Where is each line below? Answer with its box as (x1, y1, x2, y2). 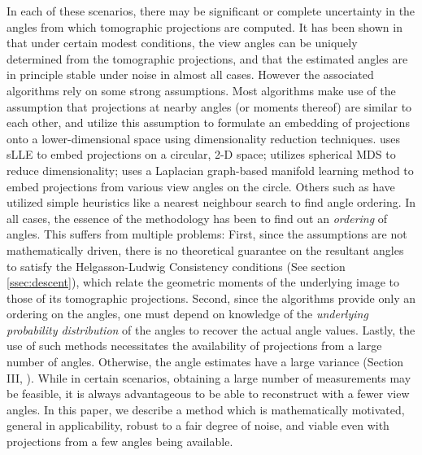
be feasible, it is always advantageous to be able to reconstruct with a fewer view (7, 385, 410, 402)
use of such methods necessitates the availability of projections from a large (7, 337, 382, 354)
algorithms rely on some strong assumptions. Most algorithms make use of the (7, 81, 396, 98)
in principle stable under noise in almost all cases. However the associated (7, 66, 374, 83)
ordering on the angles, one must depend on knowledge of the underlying (7, 305, 368, 322)
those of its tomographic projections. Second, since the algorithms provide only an (7, 289, 416, 306)
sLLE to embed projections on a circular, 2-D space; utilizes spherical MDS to (7, 146, 396, 163)
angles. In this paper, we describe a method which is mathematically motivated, (7, 400, 405, 418)
